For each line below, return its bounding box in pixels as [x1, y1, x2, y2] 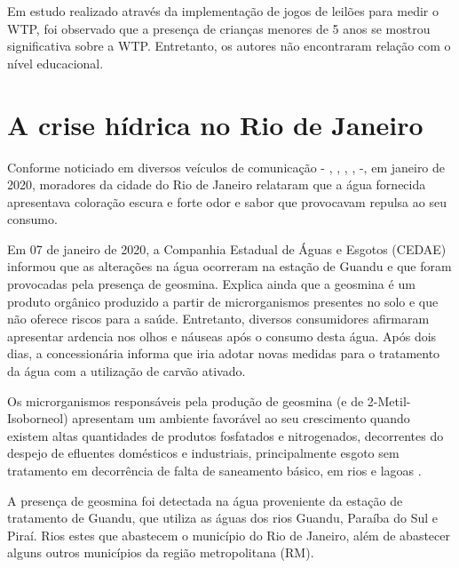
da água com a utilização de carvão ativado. [7, 362, 246, 380]
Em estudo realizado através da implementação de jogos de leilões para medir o [7, 2, 439, 20]
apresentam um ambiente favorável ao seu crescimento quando [72, 409, 410, 428]
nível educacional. [7, 53, 104, 72]
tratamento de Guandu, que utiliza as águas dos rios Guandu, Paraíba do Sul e [7, 508, 439, 527]
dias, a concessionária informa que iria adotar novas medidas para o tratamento [7, 344, 440, 363]
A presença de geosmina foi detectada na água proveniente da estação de [7, 491, 403, 509]
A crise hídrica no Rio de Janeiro [7, 106, 423, 142]
